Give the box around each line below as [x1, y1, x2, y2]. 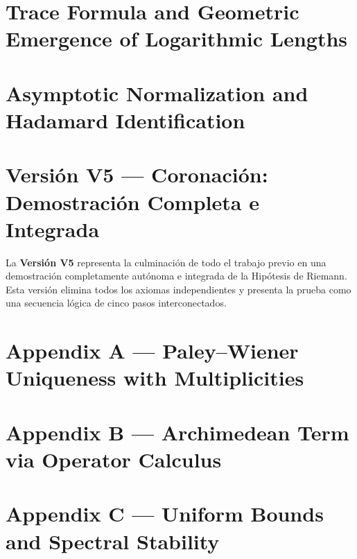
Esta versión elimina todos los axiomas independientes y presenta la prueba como [6, 282, 351, 296]
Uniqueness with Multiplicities [6, 363, 304, 392]
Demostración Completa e [6, 187, 259, 216]
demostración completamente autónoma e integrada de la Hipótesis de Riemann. [6, 268, 347, 283]
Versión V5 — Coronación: [6, 160, 268, 189]
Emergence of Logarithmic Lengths [6, 24, 348, 53]
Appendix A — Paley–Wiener [6, 336, 299, 365]
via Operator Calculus [6, 445, 222, 473]
